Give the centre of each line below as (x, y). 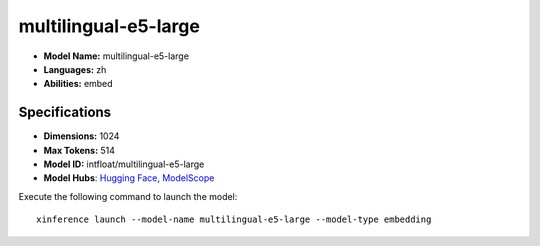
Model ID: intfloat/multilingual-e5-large (124, 164)
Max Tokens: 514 (79, 150)
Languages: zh (75, 69)
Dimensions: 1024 (81, 136)
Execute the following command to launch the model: (128, 196)
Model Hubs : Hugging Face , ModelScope (129, 178)
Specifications (65, 112)
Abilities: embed (78, 84)
